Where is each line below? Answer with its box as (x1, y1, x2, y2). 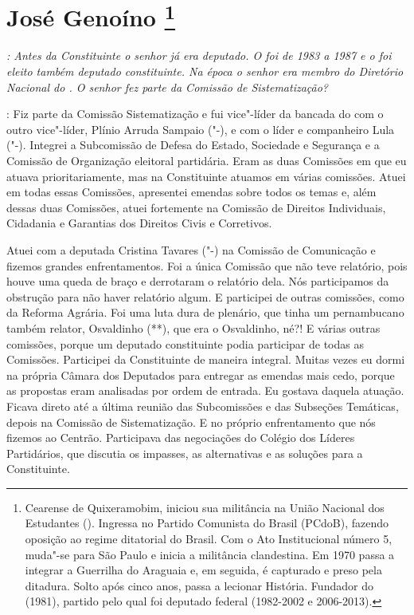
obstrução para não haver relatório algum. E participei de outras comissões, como (6, 288, 404, 305)
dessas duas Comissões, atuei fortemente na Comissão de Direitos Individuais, (6, 199, 386, 215)
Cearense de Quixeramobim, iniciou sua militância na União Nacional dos (25, 499, 385, 515)
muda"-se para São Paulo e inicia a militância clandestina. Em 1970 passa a (25, 546, 395, 562)
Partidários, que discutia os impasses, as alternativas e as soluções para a (6, 444, 363, 461)
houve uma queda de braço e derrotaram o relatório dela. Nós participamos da (6, 273, 389, 290)
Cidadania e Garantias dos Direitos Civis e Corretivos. (6, 215, 272, 231)
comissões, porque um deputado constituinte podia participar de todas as (6, 335, 364, 352)
